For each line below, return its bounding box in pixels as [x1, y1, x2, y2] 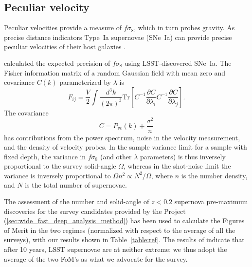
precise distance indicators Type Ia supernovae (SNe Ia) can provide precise [4, 32, 232, 42]
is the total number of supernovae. [25, 180, 127, 190]
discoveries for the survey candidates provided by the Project [4, 206, 186, 216]
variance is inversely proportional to [4, 170, 111, 180]
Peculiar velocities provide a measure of [4, 22, 122, 33]
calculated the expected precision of [4, 57, 110, 68]
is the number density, [181, 170, 248, 180]
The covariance [4, 107, 49, 117]
